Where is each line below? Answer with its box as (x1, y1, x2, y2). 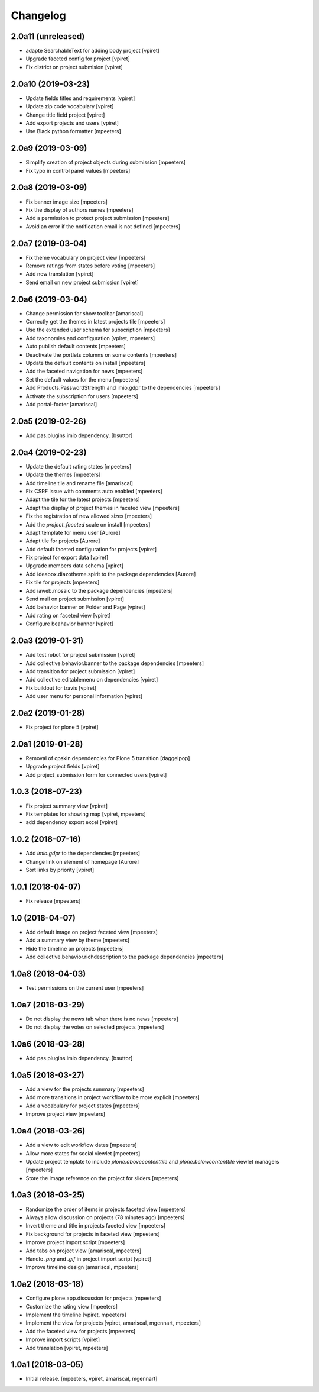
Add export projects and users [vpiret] (25, 119, 119, 127)
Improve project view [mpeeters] (25, 1110, 106, 1118)
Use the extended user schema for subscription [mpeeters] (25, 326, 171, 334)
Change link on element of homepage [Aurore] (25, 858, 139, 865)
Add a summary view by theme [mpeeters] (25, 936, 130, 944)
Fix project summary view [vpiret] (25, 802, 108, 809)
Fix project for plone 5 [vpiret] (25, 724, 99, 731)
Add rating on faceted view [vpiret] (25, 612, 111, 619)
